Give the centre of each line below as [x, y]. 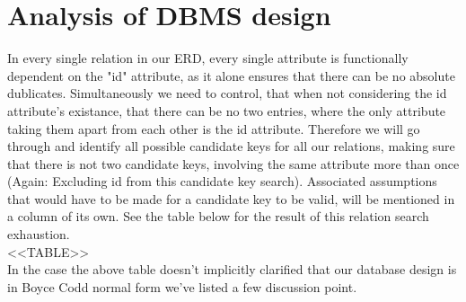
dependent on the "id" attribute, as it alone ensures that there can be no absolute [231, 75]
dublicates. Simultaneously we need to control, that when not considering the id [227, 93]
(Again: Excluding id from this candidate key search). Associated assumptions [222, 181]
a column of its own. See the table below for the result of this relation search [218, 216]
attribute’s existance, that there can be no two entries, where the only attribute [227, 110]
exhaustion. [39, 234]
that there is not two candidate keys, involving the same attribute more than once [233, 163]
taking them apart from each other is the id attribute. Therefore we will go [214, 128]
